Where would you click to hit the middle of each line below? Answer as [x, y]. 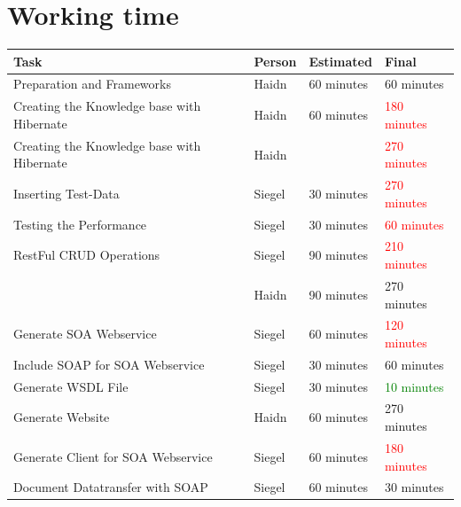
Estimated [340, 61]
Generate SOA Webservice [85, 334]
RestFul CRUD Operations [87, 255]
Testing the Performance [80, 224]
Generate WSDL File [71, 386]
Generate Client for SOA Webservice [113, 456]
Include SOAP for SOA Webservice [109, 364]
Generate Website [62, 417]
